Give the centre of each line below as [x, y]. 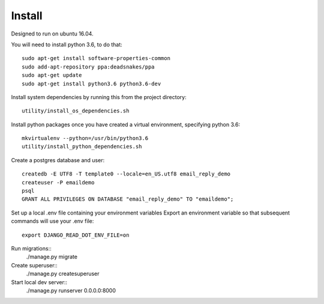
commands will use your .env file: [52, 221]
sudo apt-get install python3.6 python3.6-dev [91, 84]
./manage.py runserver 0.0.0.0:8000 [71, 290]
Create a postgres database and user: [58, 160]
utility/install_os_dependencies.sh [76, 111]
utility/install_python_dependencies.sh [82, 147]
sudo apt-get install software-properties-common [96, 58]
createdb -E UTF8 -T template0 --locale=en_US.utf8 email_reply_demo [126, 174]
